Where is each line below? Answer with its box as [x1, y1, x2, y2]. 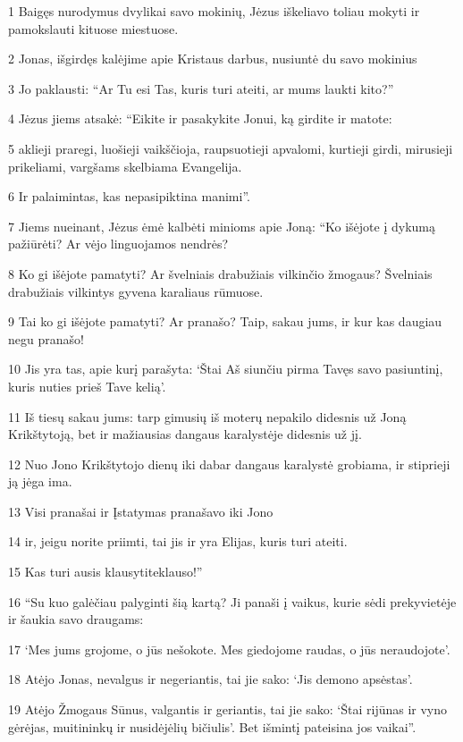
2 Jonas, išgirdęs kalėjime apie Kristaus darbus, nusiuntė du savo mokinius [8, 49, 417, 68]
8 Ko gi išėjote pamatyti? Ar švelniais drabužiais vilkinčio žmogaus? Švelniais [8, 264, 433, 282]
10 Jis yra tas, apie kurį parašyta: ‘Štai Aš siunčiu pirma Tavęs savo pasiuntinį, [8, 359, 443, 378]
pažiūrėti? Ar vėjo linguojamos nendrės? [8, 234, 229, 253]
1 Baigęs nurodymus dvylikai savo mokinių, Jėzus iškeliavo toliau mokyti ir [8, 2, 420, 20]
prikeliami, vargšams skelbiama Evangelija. [8, 156, 242, 175]
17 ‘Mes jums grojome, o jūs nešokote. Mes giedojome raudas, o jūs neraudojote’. [8, 639, 450, 658]
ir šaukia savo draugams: [8, 610, 144, 628]
